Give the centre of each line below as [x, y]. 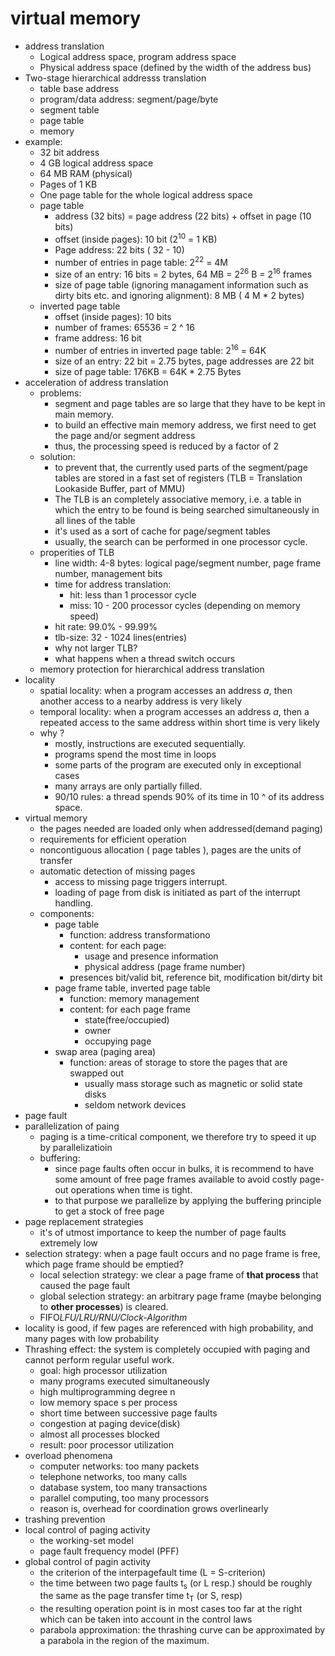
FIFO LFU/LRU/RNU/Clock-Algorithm [113, 1317]
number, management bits [108, 573]
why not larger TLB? [96, 648]
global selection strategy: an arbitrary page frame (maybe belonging [180, 1296]
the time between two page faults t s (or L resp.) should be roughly [176, 1584]
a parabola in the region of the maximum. [124, 1641]
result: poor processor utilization [106, 1444]
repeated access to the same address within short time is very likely [179, 722]
